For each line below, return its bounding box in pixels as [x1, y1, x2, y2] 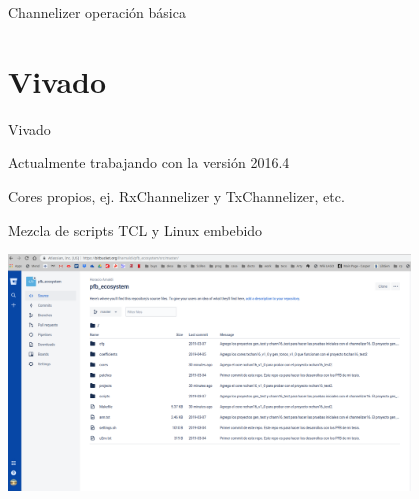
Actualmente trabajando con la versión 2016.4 [8, 152, 290, 173]
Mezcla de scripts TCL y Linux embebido [8, 219, 263, 240]
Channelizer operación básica [8, 2, 186, 22]
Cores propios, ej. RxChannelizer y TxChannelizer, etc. [8, 185, 345, 206]
